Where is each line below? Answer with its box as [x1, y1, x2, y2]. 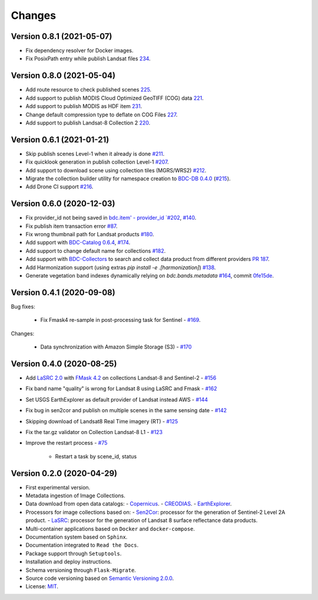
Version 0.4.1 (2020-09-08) [11, 287, 115, 298]
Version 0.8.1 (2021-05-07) [11, 31, 112, 41]
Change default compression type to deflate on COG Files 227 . [25, 111, 178, 118]
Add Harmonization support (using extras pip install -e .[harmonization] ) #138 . [25, 263, 216, 271]
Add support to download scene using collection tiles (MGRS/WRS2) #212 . [25, 167, 207, 174]
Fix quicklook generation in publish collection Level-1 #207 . [25, 158, 169, 165]
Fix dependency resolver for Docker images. [25, 47, 134, 54]
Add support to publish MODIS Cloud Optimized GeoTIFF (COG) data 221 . [25, 94, 204, 102]
